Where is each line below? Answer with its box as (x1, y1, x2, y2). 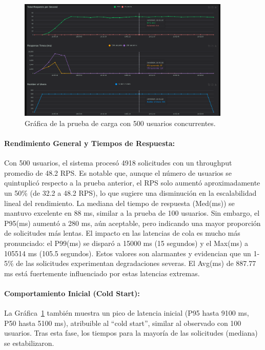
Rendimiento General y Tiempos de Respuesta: (4, 137, 175, 148)
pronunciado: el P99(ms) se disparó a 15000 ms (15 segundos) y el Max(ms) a (4, 237, 248, 248)
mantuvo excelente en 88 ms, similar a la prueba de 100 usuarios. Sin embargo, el (4, 208, 260, 218)
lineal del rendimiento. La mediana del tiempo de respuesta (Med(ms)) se (4, 197, 235, 208)
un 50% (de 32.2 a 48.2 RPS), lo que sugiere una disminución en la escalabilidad (4, 187, 257, 198)
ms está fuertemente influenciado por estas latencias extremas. (4, 267, 200, 278)
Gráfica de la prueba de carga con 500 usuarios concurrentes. (25, 117, 216, 128)
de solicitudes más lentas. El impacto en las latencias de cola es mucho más (4, 228, 240, 238)
